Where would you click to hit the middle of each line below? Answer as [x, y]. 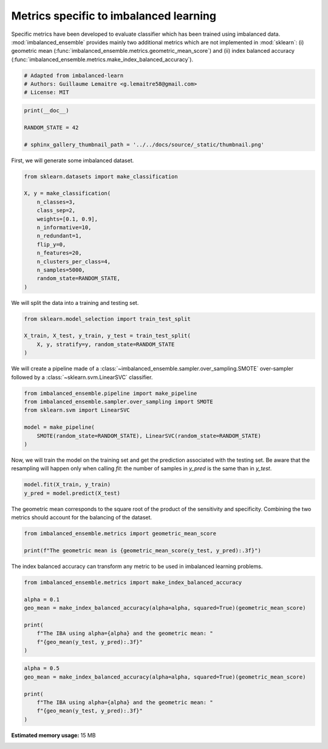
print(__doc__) [46, 111]
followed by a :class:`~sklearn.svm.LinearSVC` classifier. [82, 377]
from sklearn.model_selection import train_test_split [107, 319]
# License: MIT [46, 92]
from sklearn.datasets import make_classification [101, 176]
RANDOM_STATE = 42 [51, 127]
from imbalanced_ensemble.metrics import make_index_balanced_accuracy [133, 582]
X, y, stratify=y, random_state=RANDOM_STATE [106, 344]
